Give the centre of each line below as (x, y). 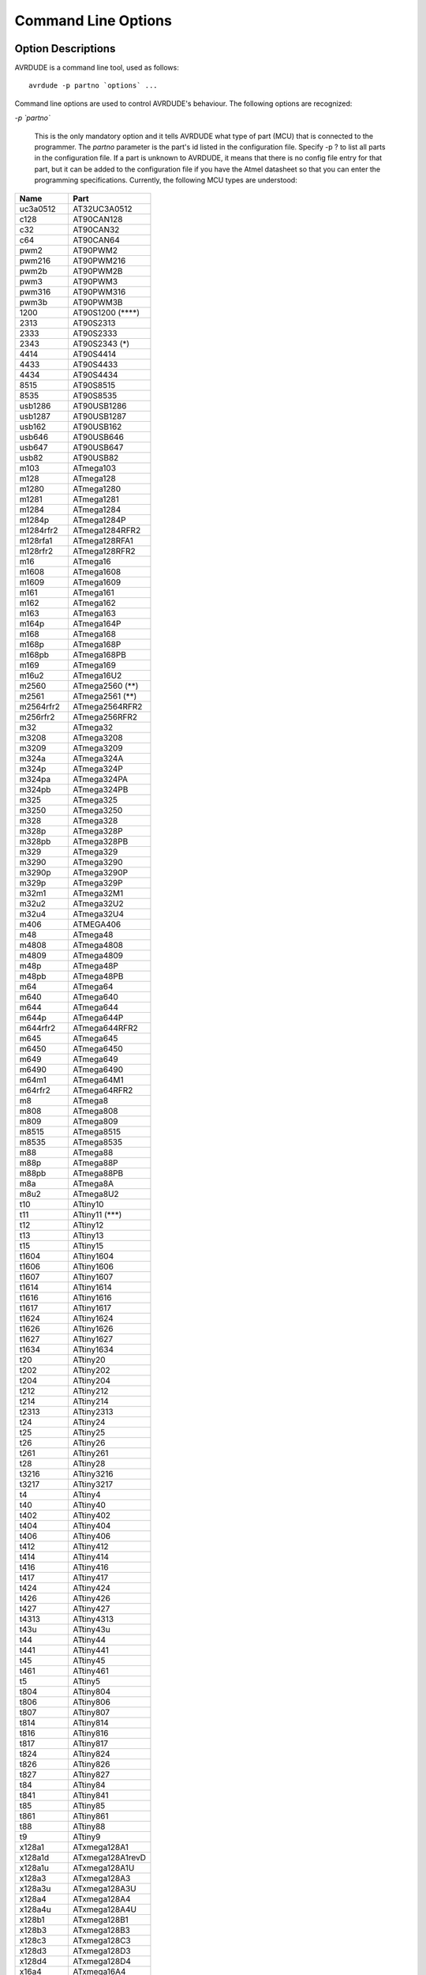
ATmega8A (93, 1183)
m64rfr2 (35, 1090)
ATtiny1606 (93, 1266)
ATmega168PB (99, 654)
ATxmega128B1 (101, 1920)
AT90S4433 (95, 364)
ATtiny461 (91, 1671)
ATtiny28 (89, 1463)
